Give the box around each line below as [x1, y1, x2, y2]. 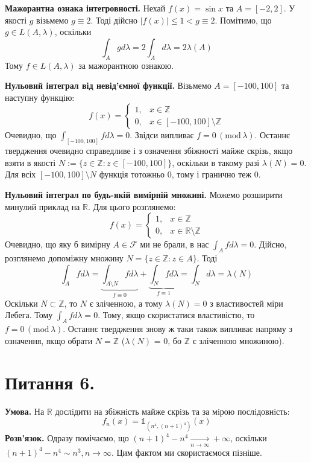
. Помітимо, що [215, 13, 272, 26]
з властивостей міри [210, 296, 283, 309]
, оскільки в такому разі [172, 156, 260, 168]
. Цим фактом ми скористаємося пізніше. [111, 445, 262, 458]
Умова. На [5, 404, 45, 417]
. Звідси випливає [130, 129, 194, 141]
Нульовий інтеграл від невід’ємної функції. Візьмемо [5, 79, 212, 92]
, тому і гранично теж [171, 168, 252, 180]
